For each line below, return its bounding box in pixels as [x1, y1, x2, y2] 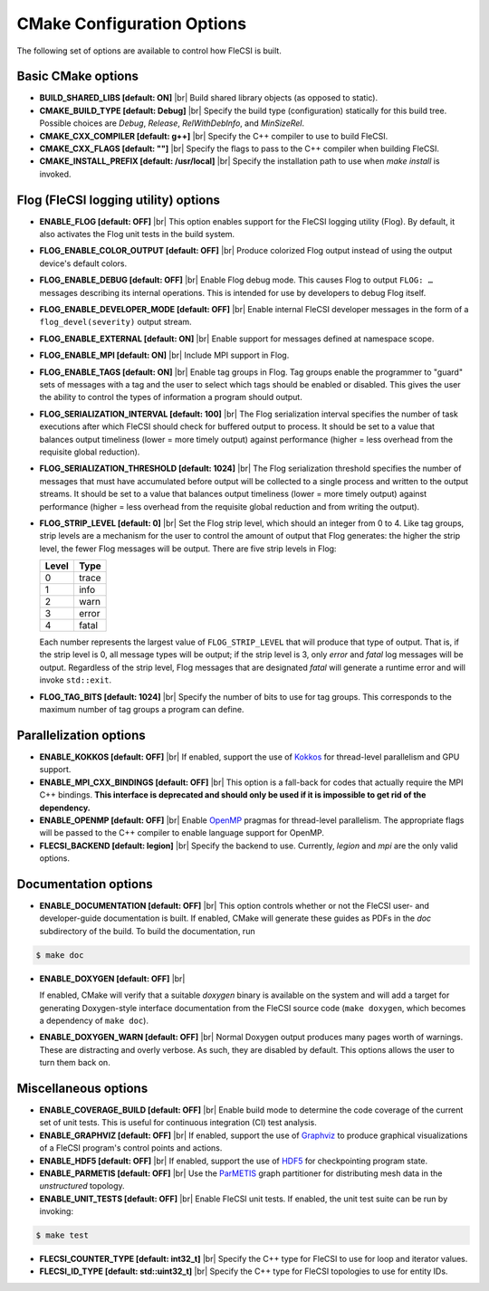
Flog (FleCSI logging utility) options [16, 192, 221, 207]
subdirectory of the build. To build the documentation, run [39, 925, 255, 936]
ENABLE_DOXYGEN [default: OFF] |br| [39, 973, 186, 984]
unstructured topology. [39, 1181, 126, 1191]
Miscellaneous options [16, 1080, 149, 1095]
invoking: [39, 1206, 74, 1217]
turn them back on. [39, 1057, 110, 1068]
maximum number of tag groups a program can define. [39, 704, 244, 715]
